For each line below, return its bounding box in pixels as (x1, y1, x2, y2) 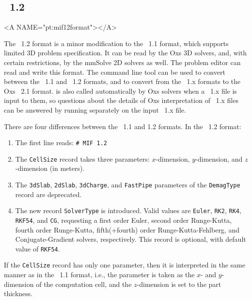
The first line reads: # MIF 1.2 (15, 137, 107, 148)
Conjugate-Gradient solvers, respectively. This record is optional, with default (15, 234, 246, 244)
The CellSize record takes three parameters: (15, 153, 150, 164)
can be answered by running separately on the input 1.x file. (4, 104, 186, 115)
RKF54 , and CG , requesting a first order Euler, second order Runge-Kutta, (15, 215, 232, 225)
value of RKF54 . (15, 243, 60, 253)
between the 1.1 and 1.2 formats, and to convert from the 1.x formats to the (4, 76, 240, 86)
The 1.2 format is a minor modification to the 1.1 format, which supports (4, 38, 229, 48)
